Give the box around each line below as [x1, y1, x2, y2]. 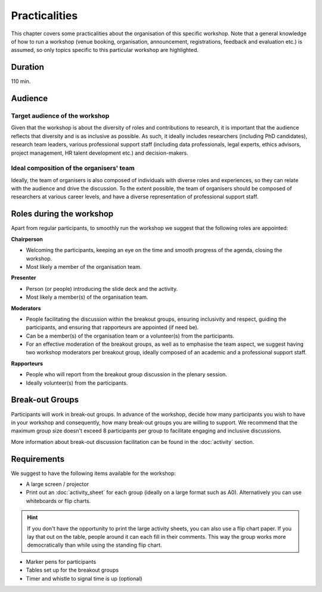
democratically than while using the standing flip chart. [27, 541, 162, 549]
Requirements [11, 454, 65, 464]
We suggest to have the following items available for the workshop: [11, 470, 176, 477]
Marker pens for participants [26, 558, 97, 565]
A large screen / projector [26, 481, 89, 488]
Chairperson [11, 235, 43, 243]
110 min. [11, 78, 31, 85]
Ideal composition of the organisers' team [11, 164, 135, 173]
